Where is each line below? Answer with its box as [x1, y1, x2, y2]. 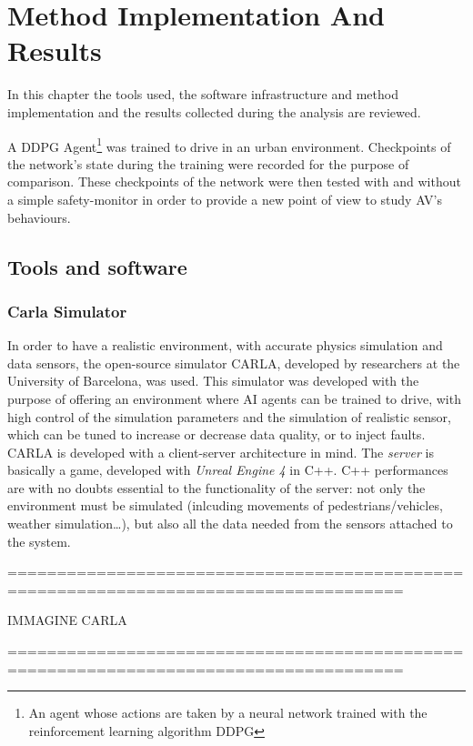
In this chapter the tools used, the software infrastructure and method [7, 85, 398, 104]
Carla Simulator [7, 299, 127, 322]
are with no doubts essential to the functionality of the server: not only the [7, 478, 426, 497]
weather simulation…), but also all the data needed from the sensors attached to [7, 514, 453, 533]
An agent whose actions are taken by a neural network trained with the [28, 703, 428, 722]
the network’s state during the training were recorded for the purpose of [7, 154, 409, 173]
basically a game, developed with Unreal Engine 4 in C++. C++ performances [7, 460, 448, 479]
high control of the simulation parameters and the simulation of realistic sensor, [7, 407, 451, 426]
